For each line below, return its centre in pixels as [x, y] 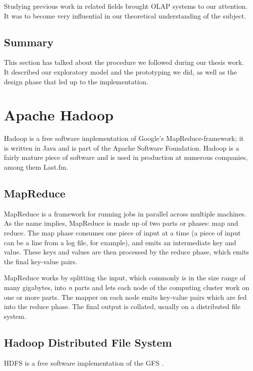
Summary [29, 42]
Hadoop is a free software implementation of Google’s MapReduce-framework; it [124, 138]
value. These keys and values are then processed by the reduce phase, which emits [126, 252]
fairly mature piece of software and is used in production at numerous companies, [126, 157]
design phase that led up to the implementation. [76, 81]
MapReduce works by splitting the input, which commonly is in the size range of [125, 278]
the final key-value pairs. [41, 261]
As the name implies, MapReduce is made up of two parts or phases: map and [121, 223]
